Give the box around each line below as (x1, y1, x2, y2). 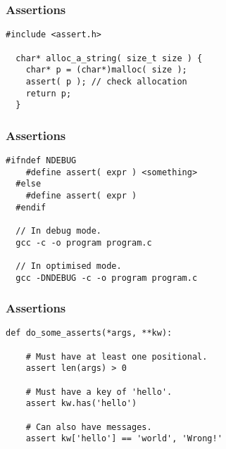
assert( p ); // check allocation (25, 76, 187, 87)
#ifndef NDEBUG (6, 156, 77, 166)
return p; (25, 88, 72, 99)
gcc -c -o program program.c (15, 237, 152, 248)
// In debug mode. (15, 225, 102, 236)
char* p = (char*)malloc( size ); (25, 65, 187, 75)
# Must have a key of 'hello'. (25, 386, 172, 397)
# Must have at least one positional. (25, 351, 208, 362)
